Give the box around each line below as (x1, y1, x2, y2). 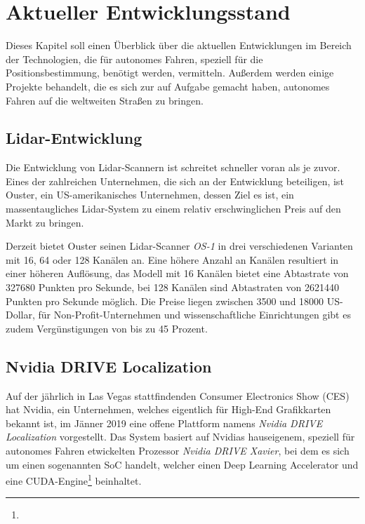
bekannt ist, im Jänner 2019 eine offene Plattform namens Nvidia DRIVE (6, 415, 323, 430)
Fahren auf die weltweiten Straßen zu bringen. (6, 93, 204, 107)
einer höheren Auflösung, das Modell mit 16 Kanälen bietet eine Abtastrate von (6, 266, 349, 281)
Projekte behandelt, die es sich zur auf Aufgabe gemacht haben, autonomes (6, 79, 330, 93)
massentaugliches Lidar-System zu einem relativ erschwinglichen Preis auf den (6, 201, 341, 216)
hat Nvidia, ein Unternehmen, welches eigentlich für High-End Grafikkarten (6, 402, 331, 417)
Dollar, (6, 307, 35, 322)
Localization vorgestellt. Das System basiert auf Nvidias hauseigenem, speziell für (6, 429, 355, 444)
